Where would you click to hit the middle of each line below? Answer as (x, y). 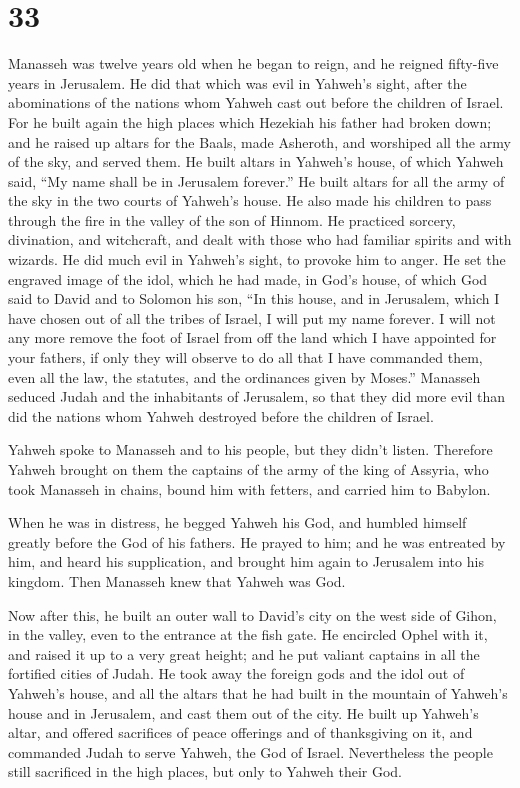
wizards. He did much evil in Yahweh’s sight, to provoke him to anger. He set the (257, 259)
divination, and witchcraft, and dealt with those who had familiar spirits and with (260, 239)
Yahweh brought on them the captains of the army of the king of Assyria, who (248, 469)
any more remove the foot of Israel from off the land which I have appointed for (252, 337)
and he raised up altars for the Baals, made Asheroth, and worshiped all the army (259, 141)
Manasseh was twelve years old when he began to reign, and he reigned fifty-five (253, 63)
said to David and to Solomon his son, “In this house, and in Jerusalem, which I (254, 298)
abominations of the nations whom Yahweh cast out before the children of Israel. (256, 102)
